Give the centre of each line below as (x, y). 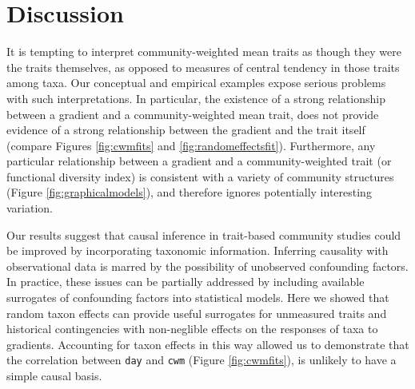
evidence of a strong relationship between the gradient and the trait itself (186, 130)
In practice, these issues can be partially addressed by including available (186, 282)
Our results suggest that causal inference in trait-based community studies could (204, 234)
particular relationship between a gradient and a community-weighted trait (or (199, 161)
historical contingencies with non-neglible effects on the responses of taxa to (192, 329)
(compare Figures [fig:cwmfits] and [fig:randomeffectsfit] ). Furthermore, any (191, 145)
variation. (30, 208)
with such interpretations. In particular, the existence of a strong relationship (196, 98)
